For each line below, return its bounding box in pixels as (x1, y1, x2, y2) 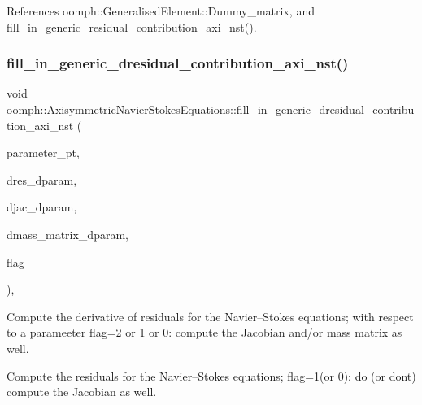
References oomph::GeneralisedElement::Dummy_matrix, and (7, 2, 315, 19)
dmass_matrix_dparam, (7, 225, 128, 242)
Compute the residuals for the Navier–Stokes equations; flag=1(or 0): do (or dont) (7, 367, 416, 384)
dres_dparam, (7, 171, 77, 188)
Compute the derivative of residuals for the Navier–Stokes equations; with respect (7, 307, 414, 324)
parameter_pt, (7, 144, 80, 161)
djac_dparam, (7, 198, 77, 216)
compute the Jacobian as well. (7, 383, 157, 400)
